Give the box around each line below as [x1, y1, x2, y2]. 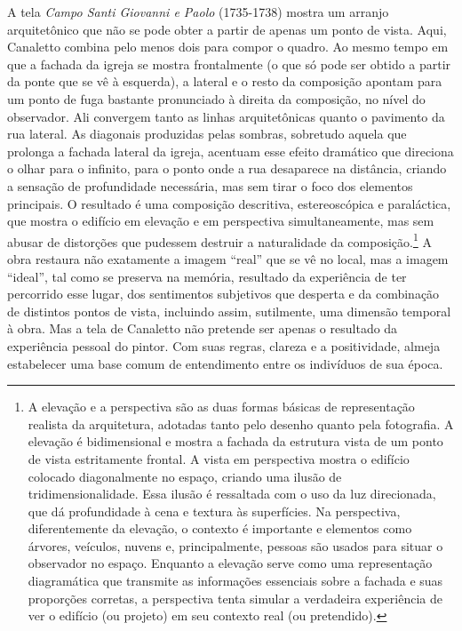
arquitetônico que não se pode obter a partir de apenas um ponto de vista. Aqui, [7, 20, 447, 38]
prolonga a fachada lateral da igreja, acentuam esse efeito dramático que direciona [7, 141, 454, 160]
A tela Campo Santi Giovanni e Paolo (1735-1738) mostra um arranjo [7, 3, 389, 20]
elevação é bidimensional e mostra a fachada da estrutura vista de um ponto [28, 432, 443, 451]
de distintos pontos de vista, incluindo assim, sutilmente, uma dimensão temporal [7, 301, 451, 320]
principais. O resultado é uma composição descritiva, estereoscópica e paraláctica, [7, 194, 451, 212]
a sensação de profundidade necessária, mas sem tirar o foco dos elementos [7, 176, 413, 195]
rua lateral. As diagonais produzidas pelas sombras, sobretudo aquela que [7, 124, 407, 143]
